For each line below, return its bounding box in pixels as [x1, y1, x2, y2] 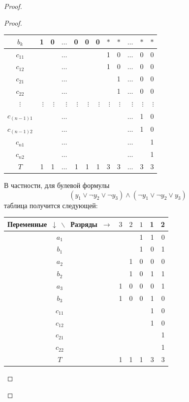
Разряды [70, 219, 97, 229]
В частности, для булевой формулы [4, 180, 110, 190]
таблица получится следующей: [4, 200, 98, 210]
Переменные [7, 219, 47, 229]
